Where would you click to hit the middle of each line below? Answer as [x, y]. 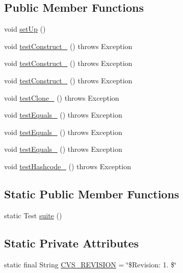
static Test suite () [33, 215]
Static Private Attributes [72, 243]
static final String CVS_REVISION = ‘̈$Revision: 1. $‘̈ [90, 264]
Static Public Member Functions [92, 194]
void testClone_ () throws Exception [62, 97]
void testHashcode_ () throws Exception [68, 166]
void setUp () [25, 29]
